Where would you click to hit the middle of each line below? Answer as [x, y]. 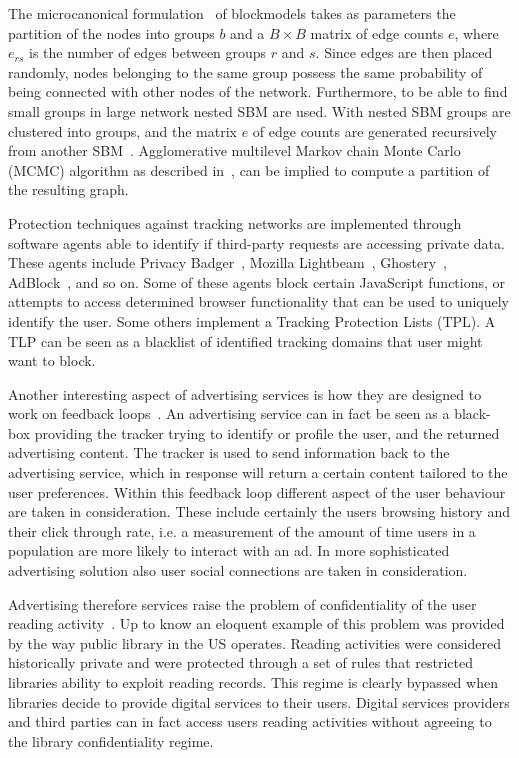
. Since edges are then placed [404, 52]
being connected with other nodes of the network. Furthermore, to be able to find [258, 91]
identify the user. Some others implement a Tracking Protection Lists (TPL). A [252, 320]
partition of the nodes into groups [111, 32]
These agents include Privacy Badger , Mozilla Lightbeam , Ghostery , [227, 262]
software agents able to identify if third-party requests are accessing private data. [256, 242]
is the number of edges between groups [148, 52]
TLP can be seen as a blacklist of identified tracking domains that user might [245, 340]
